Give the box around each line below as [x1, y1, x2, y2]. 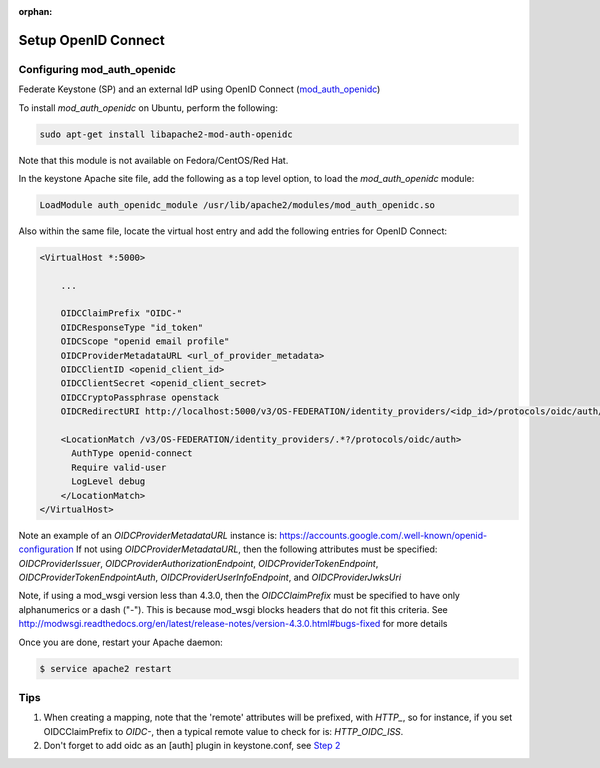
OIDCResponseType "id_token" [60, 321, 204, 333]
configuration [18, 543, 74, 555]
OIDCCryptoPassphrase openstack [60, 391, 220, 403]
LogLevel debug [71, 476, 146, 487]
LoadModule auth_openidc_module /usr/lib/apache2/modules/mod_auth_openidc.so [39, 199, 435, 210]
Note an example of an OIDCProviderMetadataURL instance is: [18, 529, 278, 541]
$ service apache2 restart [39, 663, 172, 674]
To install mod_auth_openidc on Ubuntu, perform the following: [18, 101, 279, 114]
